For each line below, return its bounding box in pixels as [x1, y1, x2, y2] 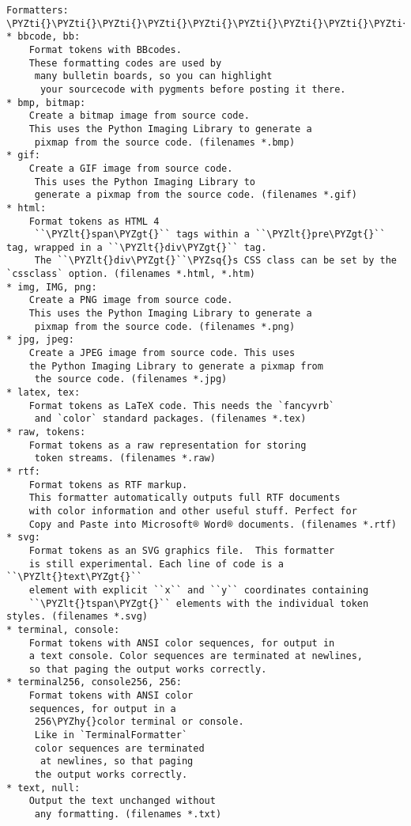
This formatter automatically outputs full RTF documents [28, 492, 341, 504]
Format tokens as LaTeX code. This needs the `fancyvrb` [28, 400, 335, 411]
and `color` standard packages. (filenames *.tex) [34, 413, 307, 425]
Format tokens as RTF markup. [28, 479, 188, 491]
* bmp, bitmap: [6, 97, 86, 108]
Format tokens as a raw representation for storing [28, 439, 307, 451]
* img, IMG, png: [6, 281, 97, 293]
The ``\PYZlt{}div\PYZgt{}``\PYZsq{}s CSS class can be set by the [34, 255, 397, 267]
